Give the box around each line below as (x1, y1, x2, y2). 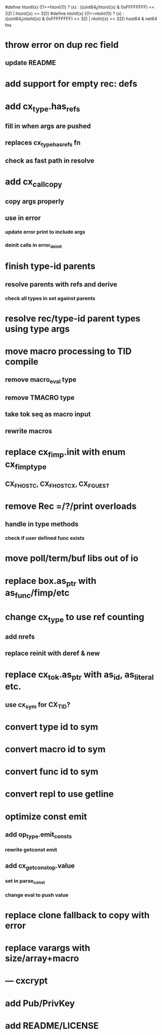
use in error (5, 214, 41, 222)
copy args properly (5, 197, 64, 205)
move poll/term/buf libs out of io (5, 553, 139, 564)
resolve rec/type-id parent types (5, 313, 141, 324)
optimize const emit (5, 811, 87, 822)
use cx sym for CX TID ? (5, 700, 71, 710)
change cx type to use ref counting (5, 612, 144, 624)
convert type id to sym (5, 721, 99, 732)
